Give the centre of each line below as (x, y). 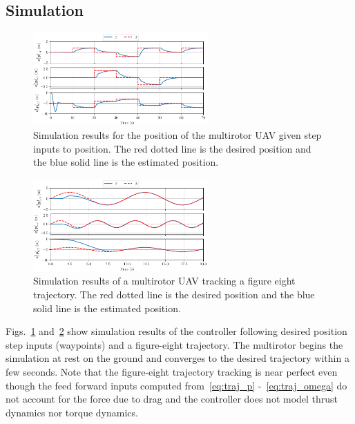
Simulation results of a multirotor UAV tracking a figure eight (164, 281)
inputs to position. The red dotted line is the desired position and (172, 148)
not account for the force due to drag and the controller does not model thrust (172, 399)
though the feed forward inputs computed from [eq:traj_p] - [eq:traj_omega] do (176, 385)
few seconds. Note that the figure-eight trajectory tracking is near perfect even (172, 371)
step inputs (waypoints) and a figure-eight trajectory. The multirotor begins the (174, 344)
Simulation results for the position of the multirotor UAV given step (177, 134)
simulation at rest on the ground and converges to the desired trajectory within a (177, 358)
